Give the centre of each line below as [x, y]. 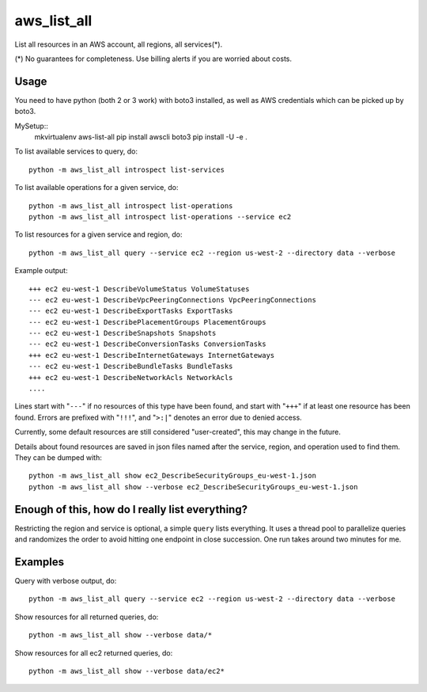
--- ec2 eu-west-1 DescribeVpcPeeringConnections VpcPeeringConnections [172, 300]
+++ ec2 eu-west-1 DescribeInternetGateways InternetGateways [152, 355]
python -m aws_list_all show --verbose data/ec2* [127, 671]
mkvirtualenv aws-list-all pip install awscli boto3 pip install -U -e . [141, 137]
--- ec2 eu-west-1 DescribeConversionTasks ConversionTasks [147, 344]
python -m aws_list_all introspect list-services [127, 169]
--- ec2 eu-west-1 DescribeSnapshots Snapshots [123, 333]
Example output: [41, 271]
